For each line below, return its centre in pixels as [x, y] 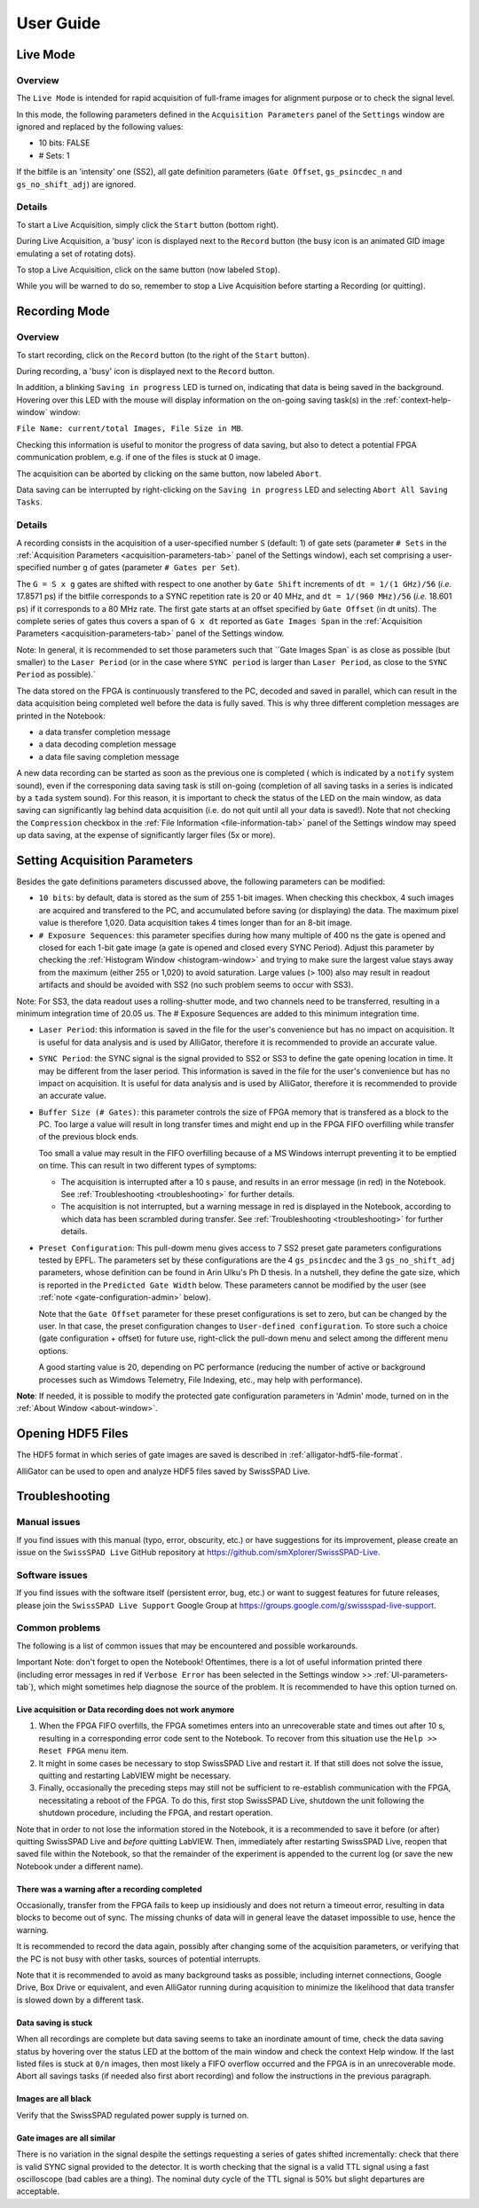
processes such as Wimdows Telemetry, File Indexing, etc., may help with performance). [201, 1380]
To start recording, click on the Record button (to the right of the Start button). [163, 355]
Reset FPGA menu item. [83, 1750]
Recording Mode [63, 312]
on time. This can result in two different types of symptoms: [148, 1165]
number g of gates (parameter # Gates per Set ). [146, 568]
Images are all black [54, 2099]
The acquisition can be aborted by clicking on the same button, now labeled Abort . [169, 474]
